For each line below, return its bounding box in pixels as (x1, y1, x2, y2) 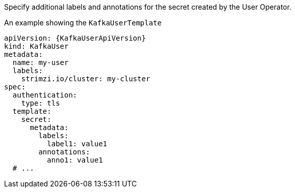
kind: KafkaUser (4, 42, 69, 50)
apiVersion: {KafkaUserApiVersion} (4, 34, 146, 42)
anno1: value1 (47, 156, 103, 164)
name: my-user (12, 58, 69, 67)
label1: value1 (47, 140, 108, 148)
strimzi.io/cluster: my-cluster (21, 75, 150, 83)
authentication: (12, 91, 77, 99)
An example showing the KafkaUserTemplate (4, 18, 162, 27)
